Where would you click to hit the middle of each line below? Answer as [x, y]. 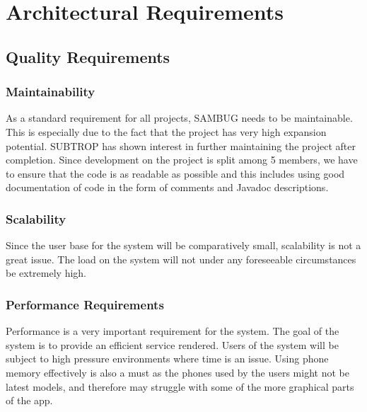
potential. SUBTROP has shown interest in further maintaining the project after [181, 145]
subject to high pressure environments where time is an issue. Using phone [167, 359]
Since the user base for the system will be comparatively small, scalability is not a [183, 245]
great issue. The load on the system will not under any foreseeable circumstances [181, 259]
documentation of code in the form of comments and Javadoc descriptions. [167, 187]
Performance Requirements [85, 304]
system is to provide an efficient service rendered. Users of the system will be [172, 344]
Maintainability [51, 92]
